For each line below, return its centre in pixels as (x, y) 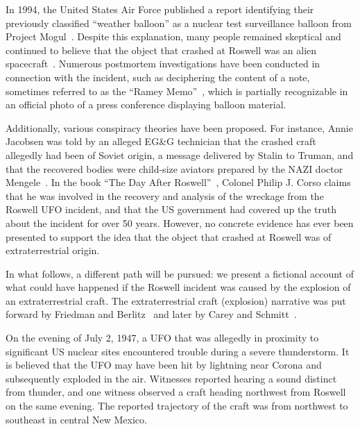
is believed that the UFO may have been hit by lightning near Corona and (164, 365)
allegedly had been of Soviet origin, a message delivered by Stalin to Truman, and (180, 154)
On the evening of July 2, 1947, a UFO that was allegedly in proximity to (162, 338)
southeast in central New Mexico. (76, 419)
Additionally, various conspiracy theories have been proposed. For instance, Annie (179, 127)
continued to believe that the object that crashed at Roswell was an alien (161, 50)
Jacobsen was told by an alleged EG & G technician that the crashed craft (161, 141)
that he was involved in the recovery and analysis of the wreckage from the (165, 195)
